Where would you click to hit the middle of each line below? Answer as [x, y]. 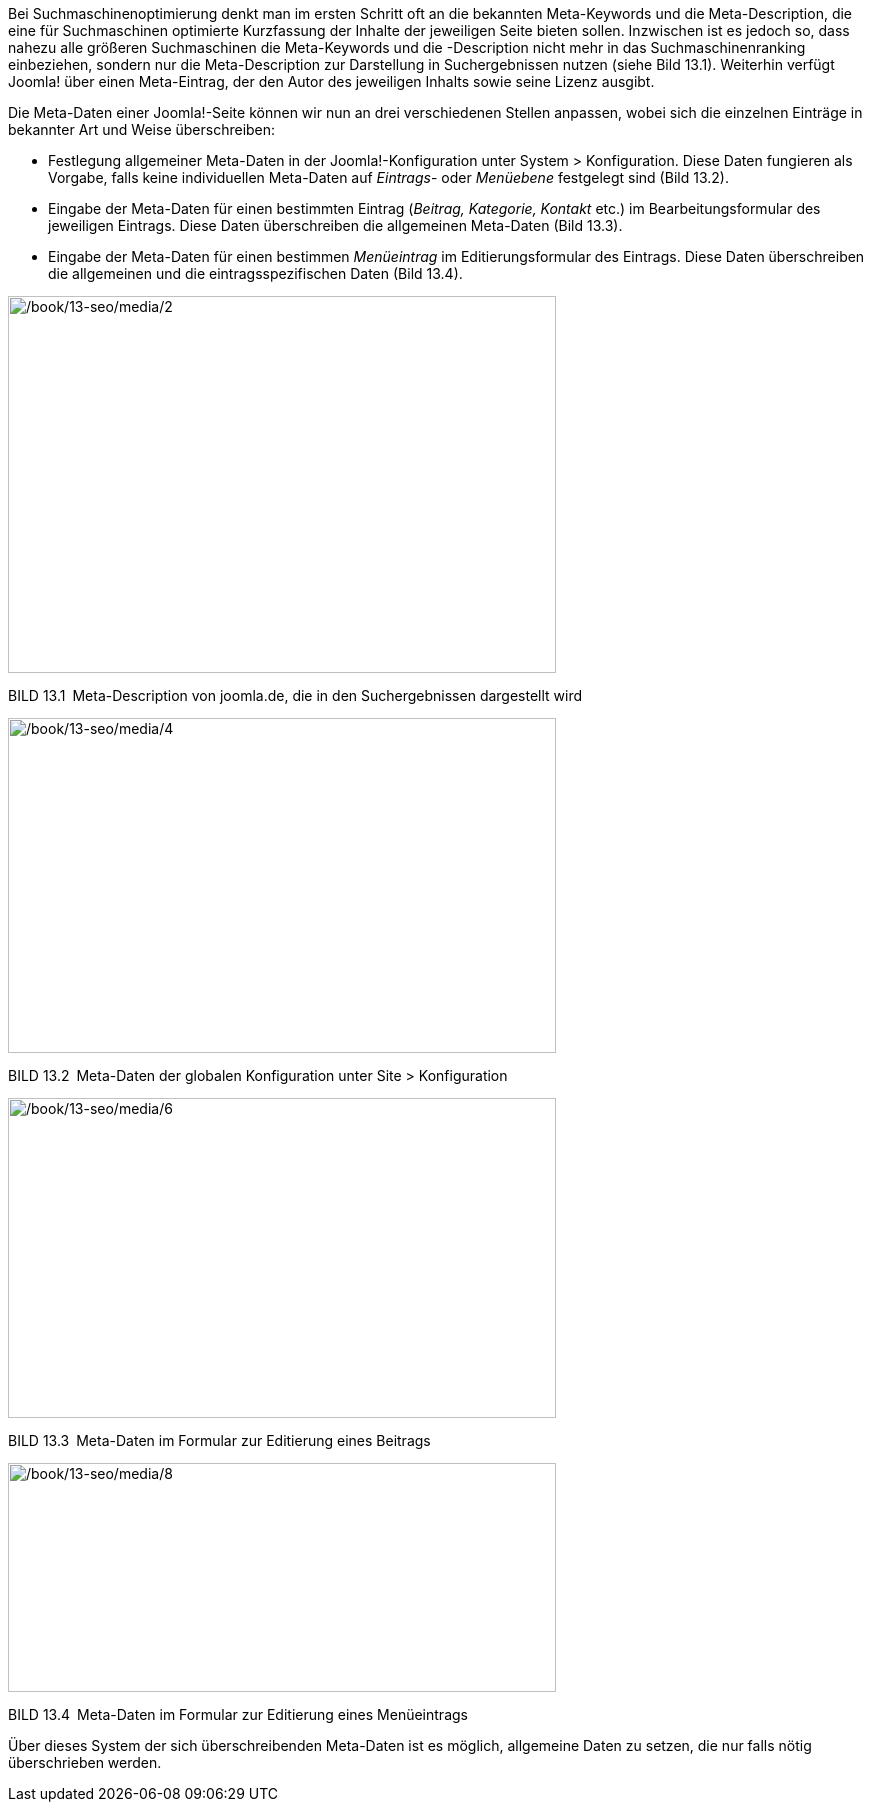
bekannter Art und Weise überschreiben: [142, 129]
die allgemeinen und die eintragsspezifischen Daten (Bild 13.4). [255, 273]
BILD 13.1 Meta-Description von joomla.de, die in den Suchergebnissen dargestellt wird [295, 695]
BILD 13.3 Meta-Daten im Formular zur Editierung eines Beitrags [219, 1440]
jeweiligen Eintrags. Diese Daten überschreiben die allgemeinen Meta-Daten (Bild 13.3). [335, 225]
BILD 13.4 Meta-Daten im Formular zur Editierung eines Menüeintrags [238, 1714]
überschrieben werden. [85, 1762]
